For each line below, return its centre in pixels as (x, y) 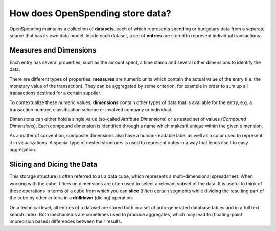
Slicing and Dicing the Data (53, 164)
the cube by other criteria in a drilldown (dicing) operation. (71, 198)
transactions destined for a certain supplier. (55, 93)
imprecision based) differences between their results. (66, 221)
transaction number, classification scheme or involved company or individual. (91, 110)
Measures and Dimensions (53, 50)
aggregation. (23, 150)
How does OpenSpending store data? (90, 13)
